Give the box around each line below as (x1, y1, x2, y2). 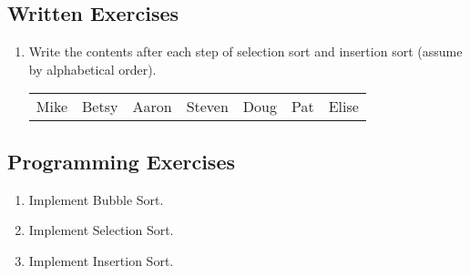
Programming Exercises (7, 147, 235, 175)
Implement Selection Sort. (28, 220, 174, 240)
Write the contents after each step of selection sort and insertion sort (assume (28, 42, 463, 61)
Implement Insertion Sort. (28, 250, 174, 270)
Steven (186, 96, 229, 118)
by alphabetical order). (28, 59, 157, 78)
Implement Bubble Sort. (28, 189, 164, 209)
